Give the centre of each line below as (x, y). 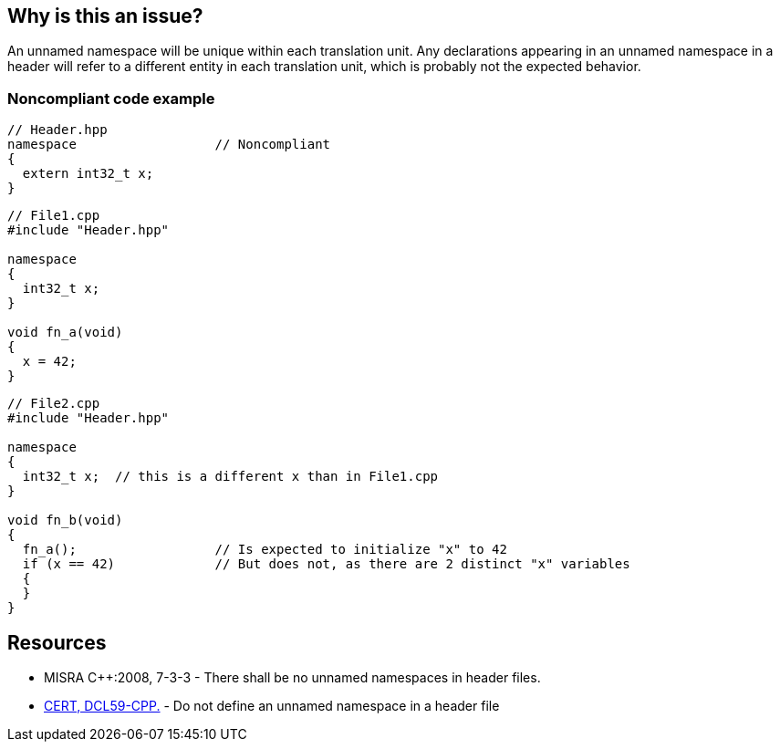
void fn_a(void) (65, 333)
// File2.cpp (54, 404)
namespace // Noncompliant (169, 145)
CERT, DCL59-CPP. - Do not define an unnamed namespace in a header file (272, 706)
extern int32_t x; (88, 174)
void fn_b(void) (65, 520)
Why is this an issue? (105, 16)
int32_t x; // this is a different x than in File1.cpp (230, 477)
